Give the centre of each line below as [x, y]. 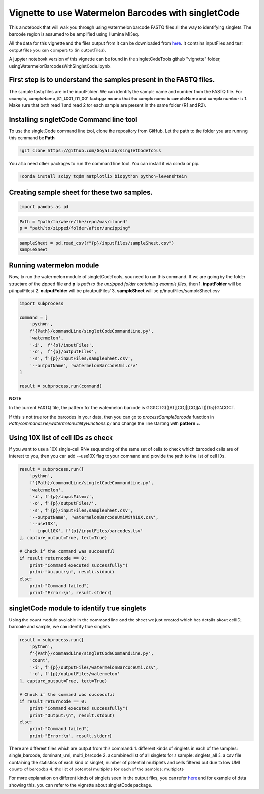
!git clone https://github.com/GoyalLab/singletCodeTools [90, 151]
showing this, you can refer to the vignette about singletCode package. [81, 785]
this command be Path [32, 138]
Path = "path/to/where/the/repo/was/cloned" [74, 221]
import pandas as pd [44, 207]
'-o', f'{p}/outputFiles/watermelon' [75, 674]
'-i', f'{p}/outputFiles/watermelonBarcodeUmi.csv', [94, 667]
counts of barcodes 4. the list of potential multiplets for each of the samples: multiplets [97, 769]
